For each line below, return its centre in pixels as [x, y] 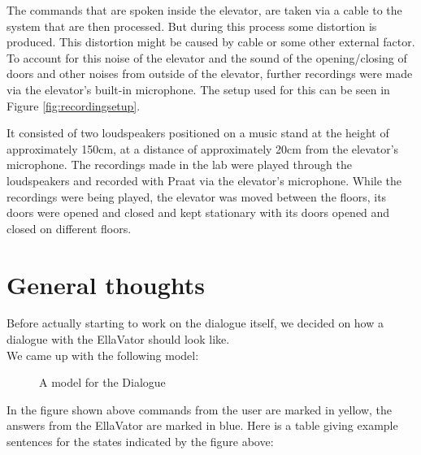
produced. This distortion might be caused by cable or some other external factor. [211, 42]
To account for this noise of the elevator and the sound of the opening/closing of [207, 57]
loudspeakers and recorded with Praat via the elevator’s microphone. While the [204, 180]
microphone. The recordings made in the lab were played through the [179, 165]
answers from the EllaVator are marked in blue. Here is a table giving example [202, 425]
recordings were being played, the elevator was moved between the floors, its [197, 196]
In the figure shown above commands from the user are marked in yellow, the [200, 409]
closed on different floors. [69, 228]
